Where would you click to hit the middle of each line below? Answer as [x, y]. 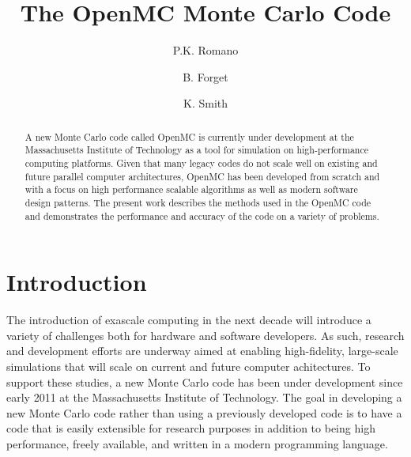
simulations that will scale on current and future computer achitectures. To [189, 366]
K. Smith [205, 103]
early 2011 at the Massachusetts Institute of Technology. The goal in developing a [204, 397]
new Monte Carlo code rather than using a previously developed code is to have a [204, 412]
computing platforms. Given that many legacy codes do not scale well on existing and [201, 163]
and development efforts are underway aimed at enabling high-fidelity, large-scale [202, 351]
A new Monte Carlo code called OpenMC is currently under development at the [189, 136]
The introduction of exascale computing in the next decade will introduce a [189, 320]
